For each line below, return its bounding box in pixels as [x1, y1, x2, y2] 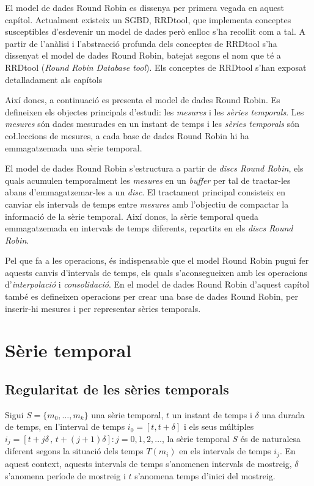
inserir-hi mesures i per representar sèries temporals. [5, 302, 201, 314]
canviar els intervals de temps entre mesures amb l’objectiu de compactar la [5, 197, 289, 210]
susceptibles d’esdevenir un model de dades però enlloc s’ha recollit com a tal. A [5, 25, 306, 38]
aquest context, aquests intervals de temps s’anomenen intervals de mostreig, [5, 457, 292, 470]
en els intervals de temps [179, 444, 271, 457]
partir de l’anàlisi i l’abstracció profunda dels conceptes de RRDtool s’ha [5, 37, 277, 49]
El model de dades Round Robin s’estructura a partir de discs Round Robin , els [5, 162, 304, 175]
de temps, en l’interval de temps [5, 420, 125, 433]
